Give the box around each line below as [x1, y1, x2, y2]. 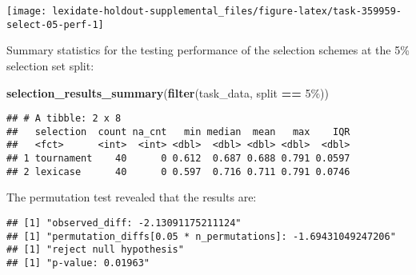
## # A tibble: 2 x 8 [6, 113, 122, 125]
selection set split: [6, 57, 94, 74]
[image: [6, 6, 47, 17]
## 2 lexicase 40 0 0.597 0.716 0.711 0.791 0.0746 [6, 165, 350, 177]
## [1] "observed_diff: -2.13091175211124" [6, 217, 242, 229]
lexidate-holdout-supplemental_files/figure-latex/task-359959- [52, 6, 402, 17]
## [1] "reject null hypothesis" [6, 244, 184, 256]
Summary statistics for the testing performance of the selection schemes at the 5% [6, 42, 410, 58]
